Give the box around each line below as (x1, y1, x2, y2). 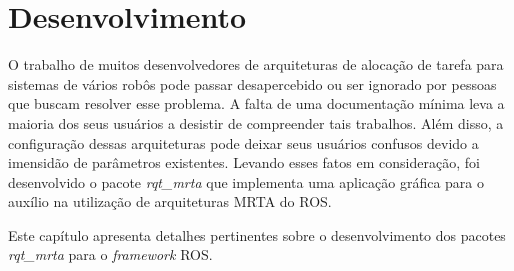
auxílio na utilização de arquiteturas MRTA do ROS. (8, 191, 332, 212)
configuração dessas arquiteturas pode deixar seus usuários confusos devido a (8, 132, 479, 153)
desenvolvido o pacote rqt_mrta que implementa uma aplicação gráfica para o (8, 171, 484, 192)
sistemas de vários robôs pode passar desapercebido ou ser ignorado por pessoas (8, 73, 497, 94)
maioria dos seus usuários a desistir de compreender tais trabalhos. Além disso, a (8, 112, 504, 133)
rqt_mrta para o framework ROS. (8, 244, 213, 265)
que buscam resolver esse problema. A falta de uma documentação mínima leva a (8, 93, 505, 114)
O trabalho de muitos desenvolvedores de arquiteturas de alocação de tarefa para (8, 54, 504, 75)
